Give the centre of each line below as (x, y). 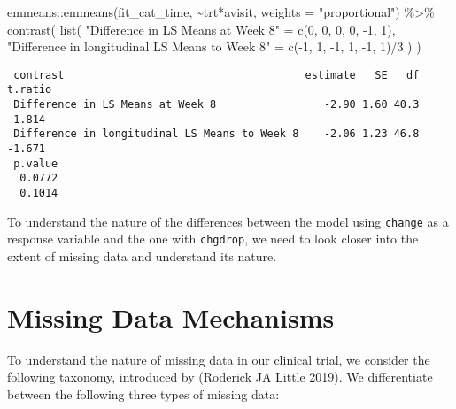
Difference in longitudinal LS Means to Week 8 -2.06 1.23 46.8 (216, 134)
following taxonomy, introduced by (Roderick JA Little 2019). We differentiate (220, 377)
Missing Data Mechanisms (171, 316)
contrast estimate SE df (216, 75)
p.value (36, 163)
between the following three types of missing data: (143, 394)
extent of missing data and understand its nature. (142, 256)
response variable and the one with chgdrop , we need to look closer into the (213, 239)
